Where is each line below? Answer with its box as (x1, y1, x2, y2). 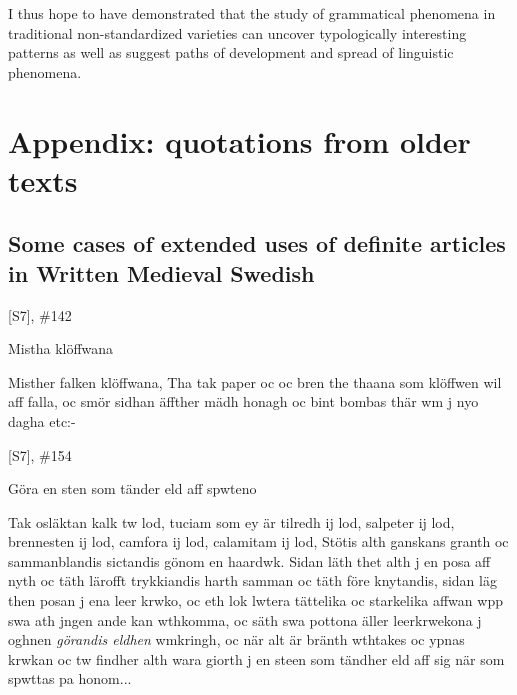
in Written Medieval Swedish (8, 257, 315, 288)
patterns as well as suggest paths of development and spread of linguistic (8, 42, 454, 63)
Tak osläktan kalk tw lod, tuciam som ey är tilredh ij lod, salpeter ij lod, (8, 511, 455, 532)
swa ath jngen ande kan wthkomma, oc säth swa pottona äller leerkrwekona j (8, 609, 482, 630)
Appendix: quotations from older (8, 120, 471, 161)
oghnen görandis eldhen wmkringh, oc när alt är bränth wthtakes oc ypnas (8, 629, 465, 650)
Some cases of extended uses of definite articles (8, 228, 506, 259)
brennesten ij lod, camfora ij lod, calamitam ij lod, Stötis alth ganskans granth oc (8, 531, 509, 552)
